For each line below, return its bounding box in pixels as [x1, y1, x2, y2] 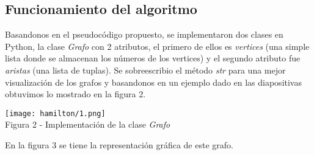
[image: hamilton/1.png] [5, 109, 106, 118]
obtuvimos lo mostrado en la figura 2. [5, 88, 146, 100]
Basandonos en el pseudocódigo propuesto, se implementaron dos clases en [5, 28, 283, 41]
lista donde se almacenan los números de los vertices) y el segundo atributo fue [5, 52, 301, 64]
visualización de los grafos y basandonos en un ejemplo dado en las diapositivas [5, 75, 302, 88]
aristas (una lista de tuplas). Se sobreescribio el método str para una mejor [5, 63, 286, 76]
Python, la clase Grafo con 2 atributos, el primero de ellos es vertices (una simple [5, 40, 310, 52]
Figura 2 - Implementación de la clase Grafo [5, 118, 170, 131]
